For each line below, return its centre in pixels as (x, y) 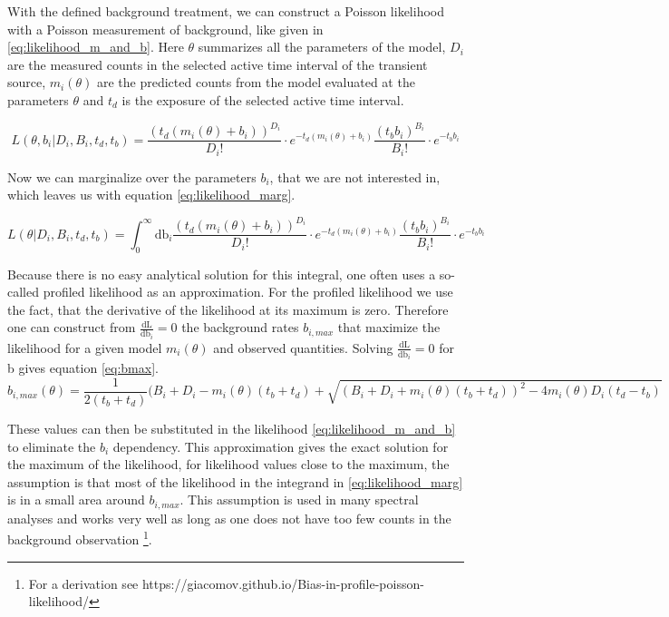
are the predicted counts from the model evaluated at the (256, 82)
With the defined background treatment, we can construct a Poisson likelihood (226, 11)
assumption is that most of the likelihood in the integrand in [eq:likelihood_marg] (235, 481)
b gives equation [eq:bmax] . (83, 368)
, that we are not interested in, (355, 176)
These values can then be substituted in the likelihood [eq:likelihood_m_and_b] (232, 428)
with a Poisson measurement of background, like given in (165, 29)
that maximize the (389, 327)
